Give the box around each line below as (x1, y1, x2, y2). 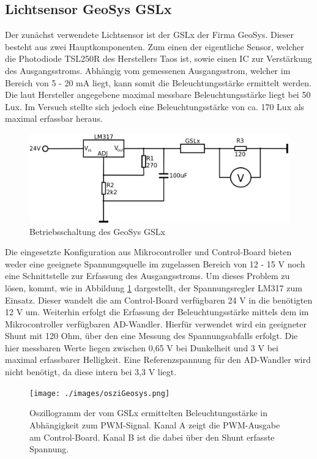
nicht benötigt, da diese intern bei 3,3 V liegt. (5, 365, 177, 378)
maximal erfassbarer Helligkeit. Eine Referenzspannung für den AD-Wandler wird (5, 353, 311, 366)
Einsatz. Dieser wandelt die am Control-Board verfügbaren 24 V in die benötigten (5, 293, 313, 306)
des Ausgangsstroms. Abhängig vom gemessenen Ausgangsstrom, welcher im (5, 64, 291, 76)
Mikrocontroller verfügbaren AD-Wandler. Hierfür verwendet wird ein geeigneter (5, 317, 307, 330)
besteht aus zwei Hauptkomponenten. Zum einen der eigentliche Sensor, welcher (5, 40, 304, 53)
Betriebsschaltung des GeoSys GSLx (29, 225, 165, 237)
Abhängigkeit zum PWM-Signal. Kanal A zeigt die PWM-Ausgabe (29, 418, 280, 431)
